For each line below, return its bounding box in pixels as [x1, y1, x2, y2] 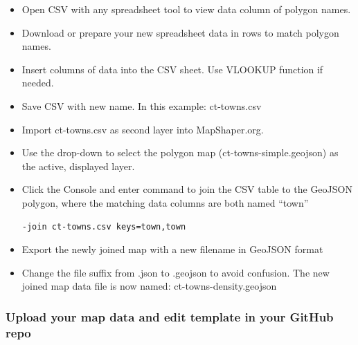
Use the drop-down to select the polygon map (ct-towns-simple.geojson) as [21, 145, 339, 160]
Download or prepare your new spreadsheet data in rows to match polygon [21, 25, 339, 39]
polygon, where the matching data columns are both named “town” [21, 195, 309, 209]
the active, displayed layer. [21, 158, 135, 173]
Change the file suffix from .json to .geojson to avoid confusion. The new [21, 265, 330, 279]
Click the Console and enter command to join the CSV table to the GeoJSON [21, 182, 352, 196]
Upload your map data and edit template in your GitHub [6, 308, 334, 325]
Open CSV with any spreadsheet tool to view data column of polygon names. [21, 2, 351, 16]
